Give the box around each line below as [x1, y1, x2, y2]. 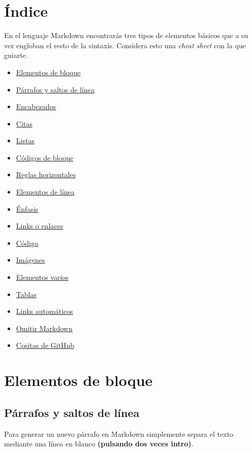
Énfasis [16, 203, 39, 214]
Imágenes [16, 254, 45, 265]
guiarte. [4, 50, 28, 60]
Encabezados [16, 101, 56, 112]
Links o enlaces [16, 220, 64, 231]
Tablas [16, 288, 37, 299]
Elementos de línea [16, 186, 75, 197]
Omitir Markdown [16, 322, 73, 333]
